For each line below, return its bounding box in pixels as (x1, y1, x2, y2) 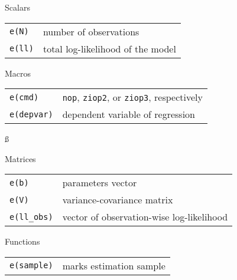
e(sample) (9, 261, 53, 271)
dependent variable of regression (62, 107, 195, 121)
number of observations (43, 24, 139, 38)
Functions (5, 235, 40, 248)
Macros (5, 67, 31, 79)
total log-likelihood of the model (43, 41, 176, 55)
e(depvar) (9, 109, 53, 119)
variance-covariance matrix (62, 193, 173, 207)
